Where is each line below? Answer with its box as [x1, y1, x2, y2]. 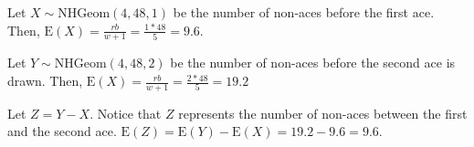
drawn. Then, [7, 71, 83, 90]
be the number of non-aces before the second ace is [170, 53, 456, 72]
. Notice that [90, 103, 162, 122]
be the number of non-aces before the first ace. [173, 3, 435, 21]
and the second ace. [7, 121, 117, 141]
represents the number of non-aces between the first [178, 103, 468, 122]
